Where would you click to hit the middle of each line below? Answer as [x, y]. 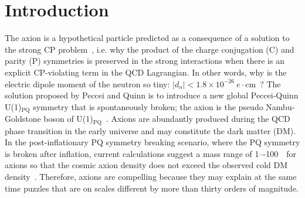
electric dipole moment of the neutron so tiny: [87, 83]
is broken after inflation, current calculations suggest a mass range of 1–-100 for [150, 153]
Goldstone [23, 119]
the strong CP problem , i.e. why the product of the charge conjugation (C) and [150, 49]
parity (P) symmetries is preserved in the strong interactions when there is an [145, 61]
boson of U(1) [68, 119]
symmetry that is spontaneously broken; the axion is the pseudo [148, 106]
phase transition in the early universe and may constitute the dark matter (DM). [150, 130]
